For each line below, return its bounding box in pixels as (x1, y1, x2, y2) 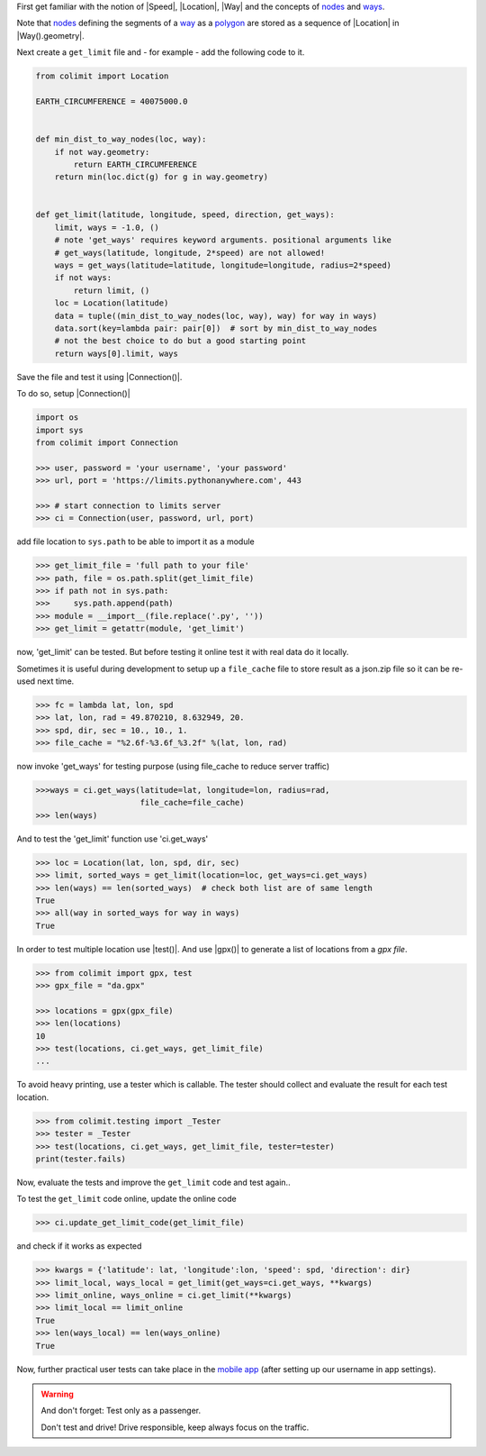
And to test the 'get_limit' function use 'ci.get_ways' (16, 833, 209, 844)
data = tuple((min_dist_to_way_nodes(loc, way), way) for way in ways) (54, 311, 378, 321)
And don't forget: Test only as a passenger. (40, 1406, 202, 1416)
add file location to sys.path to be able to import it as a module (16, 536, 256, 547)
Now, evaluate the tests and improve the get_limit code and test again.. (16, 1177, 292, 1188)
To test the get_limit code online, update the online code (16, 1194, 238, 1205)
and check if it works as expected (16, 1241, 142, 1251)
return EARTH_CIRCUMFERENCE (73, 159, 198, 169)
